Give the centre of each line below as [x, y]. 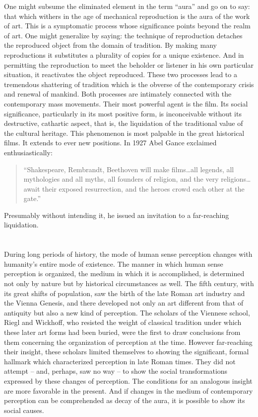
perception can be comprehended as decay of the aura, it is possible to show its [125, 400]
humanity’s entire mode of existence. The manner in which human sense [114, 263]
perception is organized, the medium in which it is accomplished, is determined [124, 273]
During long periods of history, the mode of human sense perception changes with [128, 254]
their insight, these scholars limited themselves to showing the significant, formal [127, 352]
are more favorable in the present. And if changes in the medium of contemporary [129, 390]
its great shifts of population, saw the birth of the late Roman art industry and [125, 293]
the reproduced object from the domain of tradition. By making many [110, 45]
